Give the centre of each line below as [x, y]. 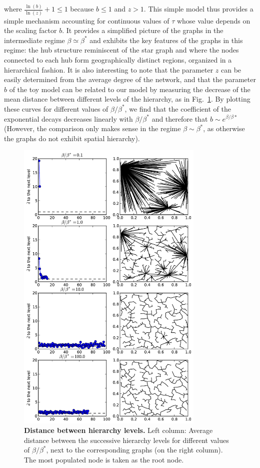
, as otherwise [224, 128]
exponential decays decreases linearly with [68, 118]
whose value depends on [213, 20]
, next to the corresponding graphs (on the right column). [134, 450]
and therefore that [180, 118]
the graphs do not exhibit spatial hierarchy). [72, 138]
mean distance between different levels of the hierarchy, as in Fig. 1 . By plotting [127, 99]
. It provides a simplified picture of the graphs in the [143, 30]
